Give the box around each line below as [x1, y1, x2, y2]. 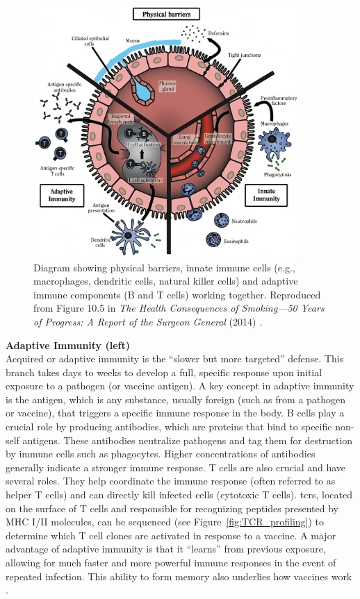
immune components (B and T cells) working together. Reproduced [33, 287, 321, 301]
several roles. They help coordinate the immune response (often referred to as [6, 473, 336, 488]
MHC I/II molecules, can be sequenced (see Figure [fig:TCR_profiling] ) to [6, 514, 325, 529]
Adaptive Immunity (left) [6, 337, 130, 352]
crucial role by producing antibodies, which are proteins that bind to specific [6, 419, 332, 434]
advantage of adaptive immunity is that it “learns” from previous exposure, [6, 541, 326, 556]
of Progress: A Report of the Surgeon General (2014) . [33, 314, 263, 328]
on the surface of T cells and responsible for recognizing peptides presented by [6, 500, 338, 515]
